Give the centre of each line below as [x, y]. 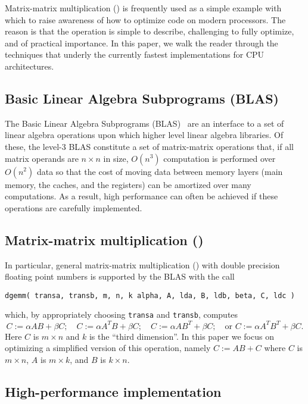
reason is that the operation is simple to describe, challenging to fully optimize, [150, 31]
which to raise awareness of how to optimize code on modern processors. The [145, 19]
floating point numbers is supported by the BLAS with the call [120, 276]
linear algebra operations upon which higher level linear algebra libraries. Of [144, 135]
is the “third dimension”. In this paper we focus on [181, 336]
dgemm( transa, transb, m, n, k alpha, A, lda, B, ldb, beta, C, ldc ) [150, 295]
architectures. [29, 66]
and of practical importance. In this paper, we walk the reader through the [141, 43]
